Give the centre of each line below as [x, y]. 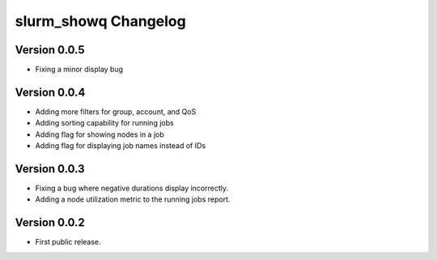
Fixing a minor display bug [79, 70]
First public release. [68, 242]
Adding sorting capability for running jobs [104, 123]
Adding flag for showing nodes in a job [100, 134]
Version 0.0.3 [50, 169]
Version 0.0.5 [50, 50]
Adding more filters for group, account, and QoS [116, 111]
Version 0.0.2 [50, 223]
